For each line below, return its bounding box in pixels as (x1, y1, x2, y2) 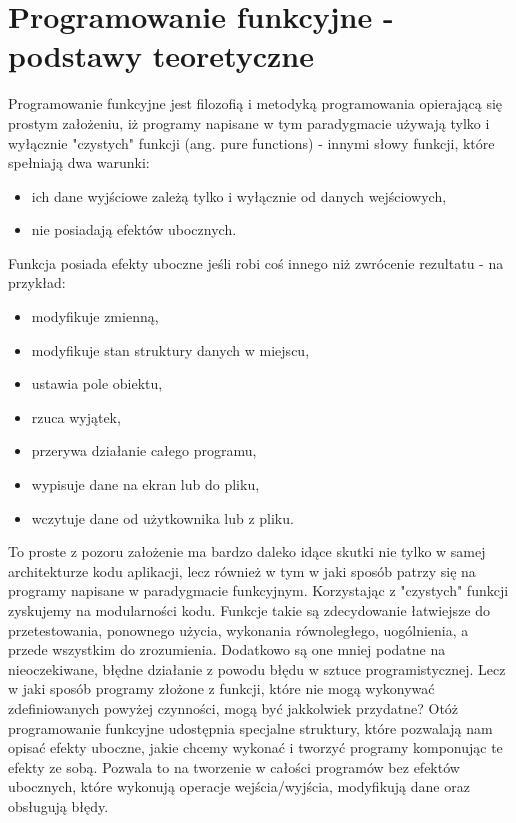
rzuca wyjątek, (31, 406, 121, 427)
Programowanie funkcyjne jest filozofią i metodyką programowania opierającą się (8, 93, 503, 114)
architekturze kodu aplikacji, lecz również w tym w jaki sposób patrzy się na (8, 560, 476, 581)
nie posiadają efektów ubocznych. (31, 219, 237, 240)
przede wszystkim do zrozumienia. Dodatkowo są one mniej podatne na (8, 639, 446, 660)
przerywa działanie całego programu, (31, 440, 257, 461)
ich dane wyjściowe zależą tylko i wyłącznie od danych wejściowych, (31, 185, 447, 206)
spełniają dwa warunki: (8, 152, 150, 173)
